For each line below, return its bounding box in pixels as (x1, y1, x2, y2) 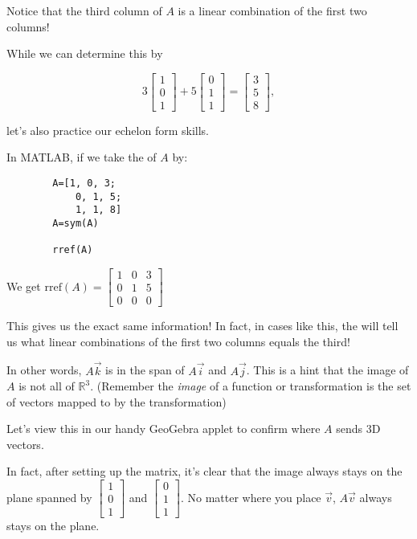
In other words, (6, 361, 82, 378)
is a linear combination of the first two (178, 2, 367, 18)
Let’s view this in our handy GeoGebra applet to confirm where (6, 420, 321, 437)
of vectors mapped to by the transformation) (6, 393, 227, 410)
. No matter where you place (180, 488, 321, 505)
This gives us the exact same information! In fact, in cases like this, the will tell (6, 317, 399, 334)
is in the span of (105, 361, 185, 378)
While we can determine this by (6, 45, 163, 62)
